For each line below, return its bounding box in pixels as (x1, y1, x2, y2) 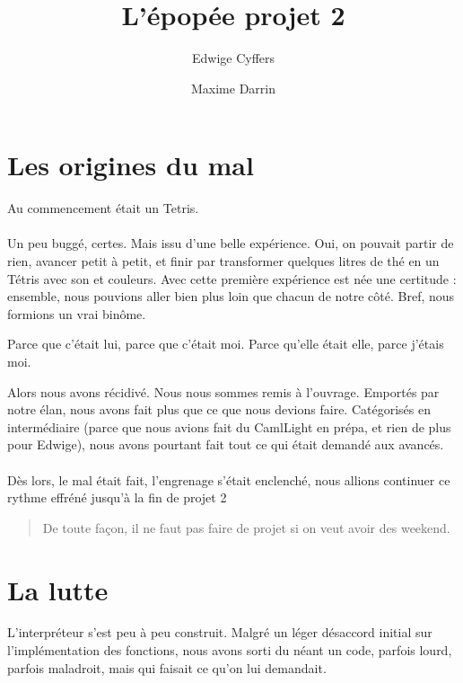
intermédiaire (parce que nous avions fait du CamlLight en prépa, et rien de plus (7, 417, 451, 436)
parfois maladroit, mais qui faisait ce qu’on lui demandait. (7, 658, 327, 677)
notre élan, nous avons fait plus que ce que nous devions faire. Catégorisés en (7, 400, 431, 419)
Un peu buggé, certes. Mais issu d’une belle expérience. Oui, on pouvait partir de (7, 234, 454, 253)
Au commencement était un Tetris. (7, 199, 199, 217)
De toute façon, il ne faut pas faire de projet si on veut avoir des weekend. (42, 518, 450, 537)
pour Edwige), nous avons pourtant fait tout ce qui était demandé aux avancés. (7, 435, 444, 454)
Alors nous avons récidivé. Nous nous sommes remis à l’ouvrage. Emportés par (7, 382, 440, 401)
